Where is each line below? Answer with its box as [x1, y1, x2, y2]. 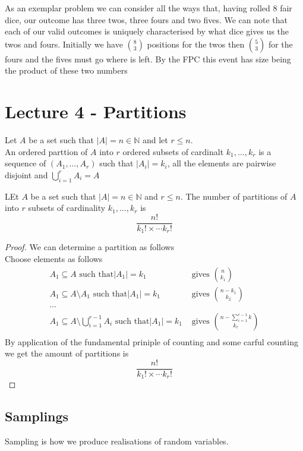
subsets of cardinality [28, 201, 106, 214]
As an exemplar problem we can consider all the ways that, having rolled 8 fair [5, 2, 292, 14]
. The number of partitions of [180, 190, 288, 202]
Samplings [5, 407, 69, 425]
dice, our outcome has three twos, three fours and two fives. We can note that [5, 13, 288, 26]
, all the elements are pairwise [167, 157, 276, 169]
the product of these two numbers [5, 64, 128, 77]
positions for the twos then [147, 37, 245, 50]
